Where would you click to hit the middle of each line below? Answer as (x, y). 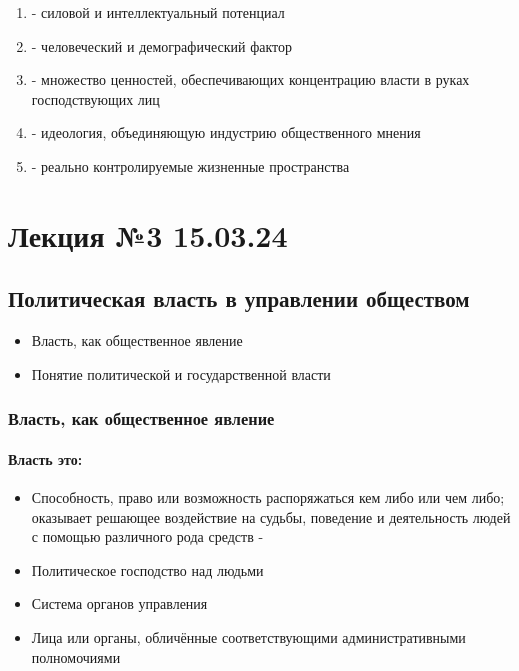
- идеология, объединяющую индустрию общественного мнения (226, 132)
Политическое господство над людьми (147, 569)
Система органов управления (119, 603)
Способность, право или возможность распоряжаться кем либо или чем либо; (268, 496)
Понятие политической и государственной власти (181, 373)
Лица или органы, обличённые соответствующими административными (248, 636)
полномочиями (76, 656)
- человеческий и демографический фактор (161, 45)
